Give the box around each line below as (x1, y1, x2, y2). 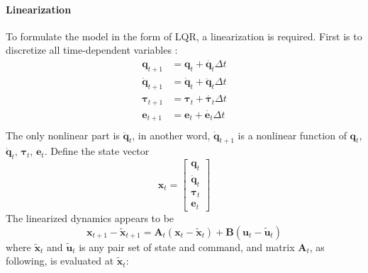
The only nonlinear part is (6, 127, 120, 142)
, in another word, (132, 127, 211, 142)
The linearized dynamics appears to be (6, 210, 174, 225)
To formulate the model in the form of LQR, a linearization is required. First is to (6, 28, 362, 43)
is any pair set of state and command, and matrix (79, 239, 295, 254)
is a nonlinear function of (238, 127, 347, 142)
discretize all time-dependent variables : (6, 42, 178, 57)
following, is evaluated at (6, 253, 114, 268)
